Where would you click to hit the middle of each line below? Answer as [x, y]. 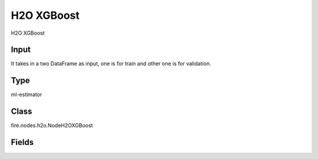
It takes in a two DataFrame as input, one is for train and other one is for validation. [111, 64]
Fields [22, 142]
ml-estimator [26, 95]
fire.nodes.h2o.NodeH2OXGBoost [52, 125]
